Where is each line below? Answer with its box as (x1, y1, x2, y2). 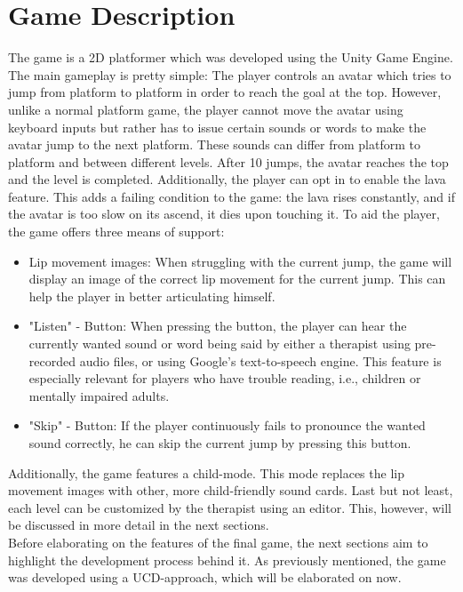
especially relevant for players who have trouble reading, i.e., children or (28, 369, 421, 388)
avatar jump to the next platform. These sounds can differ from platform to (8, 135, 420, 154)
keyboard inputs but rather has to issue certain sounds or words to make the (8, 117, 427, 136)
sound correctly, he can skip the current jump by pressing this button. (28, 434, 411, 452)
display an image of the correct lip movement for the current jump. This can (28, 269, 446, 288)
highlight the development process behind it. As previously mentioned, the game (8, 550, 446, 569)
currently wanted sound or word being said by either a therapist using (28, 334, 411, 353)
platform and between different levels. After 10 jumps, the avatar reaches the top (8, 152, 449, 171)
